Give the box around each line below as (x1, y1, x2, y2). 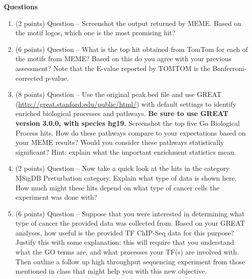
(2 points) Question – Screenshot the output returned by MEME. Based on (15, 18, 241, 28)
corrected (15, 72, 43, 83)
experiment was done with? (15, 192, 97, 202)
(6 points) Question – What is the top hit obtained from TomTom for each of (15, 44, 248, 54)
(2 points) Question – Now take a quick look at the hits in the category (15, 163, 230, 173)
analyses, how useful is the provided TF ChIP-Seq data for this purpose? (15, 227, 234, 237)
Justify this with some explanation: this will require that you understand (15, 237, 234, 247)
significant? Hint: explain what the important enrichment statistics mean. (15, 146, 236, 157)
